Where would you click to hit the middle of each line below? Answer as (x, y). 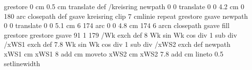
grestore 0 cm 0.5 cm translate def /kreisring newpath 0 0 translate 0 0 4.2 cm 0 (124, 6)
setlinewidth (22, 63)
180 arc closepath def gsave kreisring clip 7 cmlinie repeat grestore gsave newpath (126, 16)
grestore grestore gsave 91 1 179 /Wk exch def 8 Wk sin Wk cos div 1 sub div (121, 35)
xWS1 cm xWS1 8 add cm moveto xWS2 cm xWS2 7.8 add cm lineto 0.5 (114, 53)
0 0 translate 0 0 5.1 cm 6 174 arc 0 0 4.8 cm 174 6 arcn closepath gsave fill (117, 25)
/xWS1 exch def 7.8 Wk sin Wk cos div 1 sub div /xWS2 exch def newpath (117, 44)
